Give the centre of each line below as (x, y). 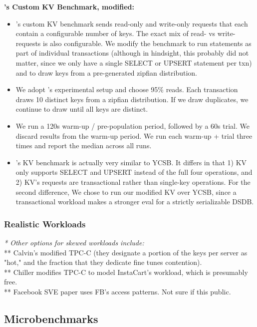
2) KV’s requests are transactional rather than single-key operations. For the (133, 182)
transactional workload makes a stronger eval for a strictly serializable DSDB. (135, 202)
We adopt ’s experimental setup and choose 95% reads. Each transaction (127, 89)
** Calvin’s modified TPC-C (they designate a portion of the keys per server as (126, 252)
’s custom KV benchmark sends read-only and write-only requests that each (132, 23)
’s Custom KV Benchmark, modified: (69, 7)
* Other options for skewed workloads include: (74, 242)
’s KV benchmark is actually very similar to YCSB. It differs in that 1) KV (131, 162)
